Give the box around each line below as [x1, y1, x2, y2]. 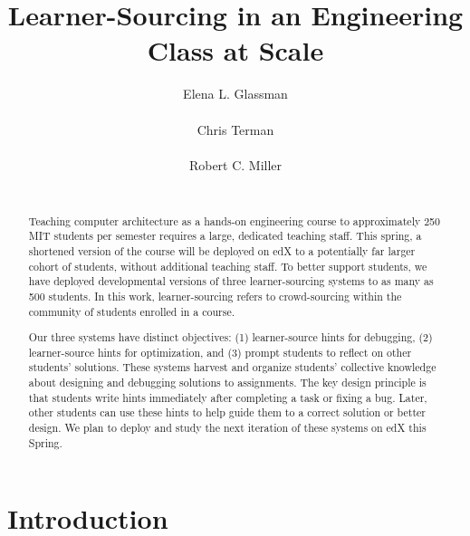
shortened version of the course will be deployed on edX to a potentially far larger [28, 243, 416, 258]
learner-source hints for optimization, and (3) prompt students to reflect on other [28, 344, 412, 359]
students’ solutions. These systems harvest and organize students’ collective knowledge [28, 359, 436, 375]
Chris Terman [197, 120, 274, 139]
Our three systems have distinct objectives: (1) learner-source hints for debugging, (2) [28, 330, 433, 345]
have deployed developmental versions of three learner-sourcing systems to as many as [28, 273, 434, 289]
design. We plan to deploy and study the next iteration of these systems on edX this [28, 420, 427, 435]
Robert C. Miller [188, 155, 283, 174]
